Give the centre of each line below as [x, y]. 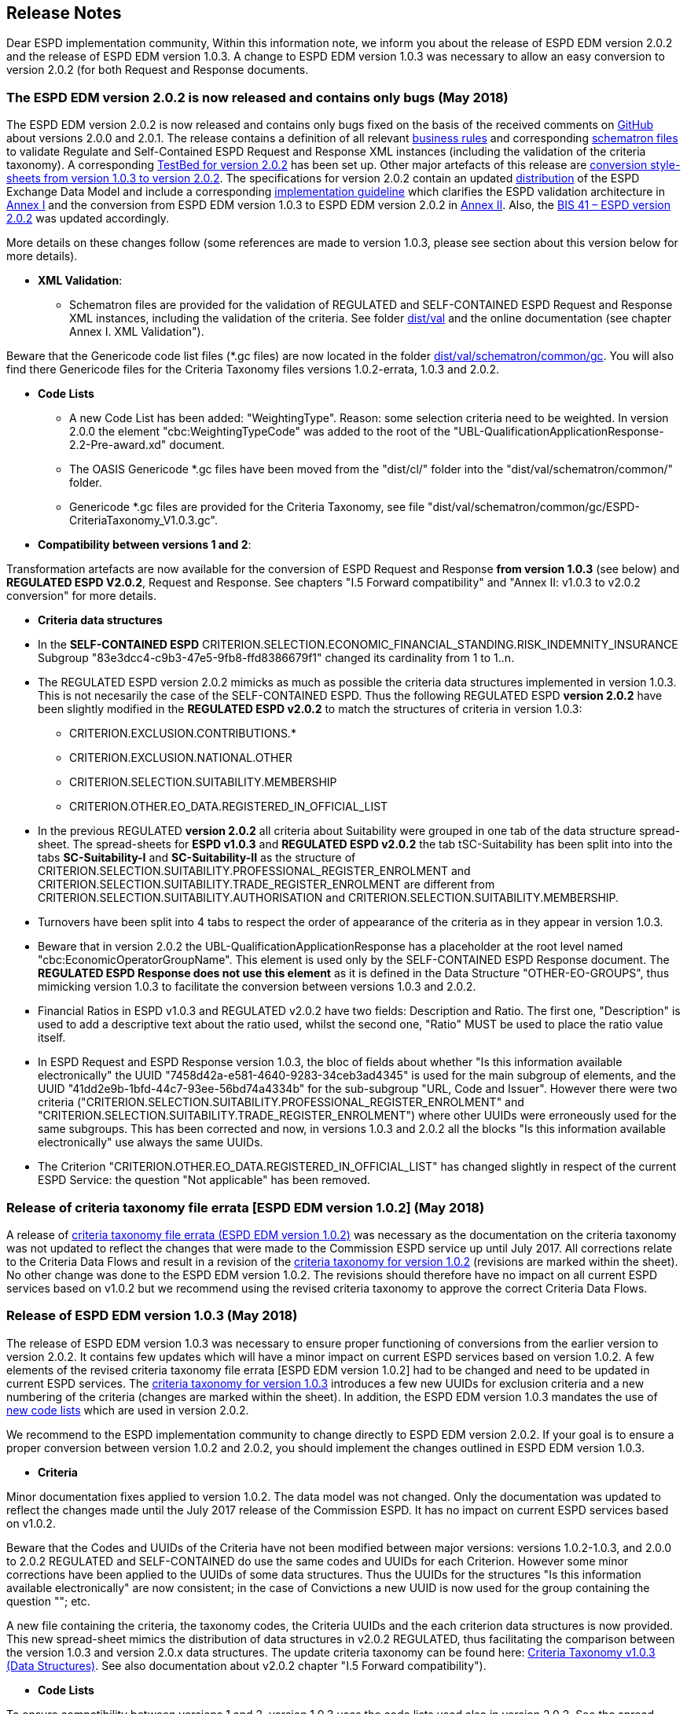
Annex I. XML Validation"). [137, 332]
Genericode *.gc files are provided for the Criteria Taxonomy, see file [247, 507]
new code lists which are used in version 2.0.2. [128, 1410]
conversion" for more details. [82, 596]
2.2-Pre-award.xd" [118, 445]
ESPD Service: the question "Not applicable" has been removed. [204, 1180]
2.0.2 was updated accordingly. [88, 219]
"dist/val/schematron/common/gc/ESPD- [534, 507]
